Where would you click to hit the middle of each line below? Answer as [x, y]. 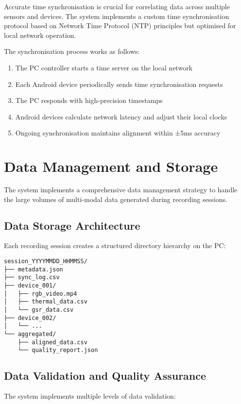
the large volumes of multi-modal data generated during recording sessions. [116, 199]
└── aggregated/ [30, 334]
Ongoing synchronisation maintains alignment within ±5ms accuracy [118, 133]
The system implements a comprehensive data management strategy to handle [121, 190]
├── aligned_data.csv [52, 342]
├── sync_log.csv [32, 278]
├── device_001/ [30, 286]
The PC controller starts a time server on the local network [104, 67]
